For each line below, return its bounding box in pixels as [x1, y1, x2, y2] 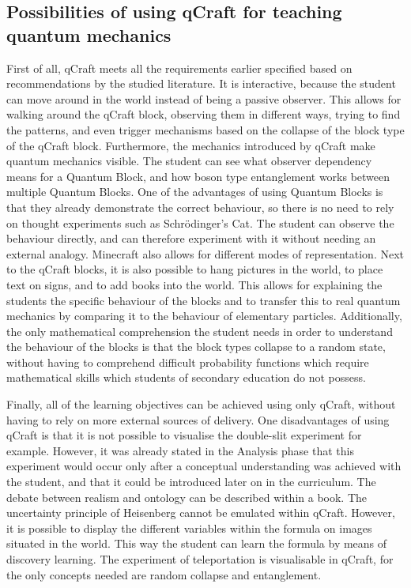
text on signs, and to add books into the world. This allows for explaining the [6, 276, 383, 292]
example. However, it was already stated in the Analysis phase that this [6, 442, 354, 458]
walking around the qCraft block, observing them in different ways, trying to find [6, 106, 401, 122]
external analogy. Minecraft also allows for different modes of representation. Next [6, 245, 404, 262]
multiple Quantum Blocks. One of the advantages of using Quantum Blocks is [6, 183, 383, 200]
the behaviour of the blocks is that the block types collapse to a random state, [6, 338, 386, 355]
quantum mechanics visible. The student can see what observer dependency [6, 153, 372, 169]
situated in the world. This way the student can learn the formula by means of [6, 535, 387, 552]
